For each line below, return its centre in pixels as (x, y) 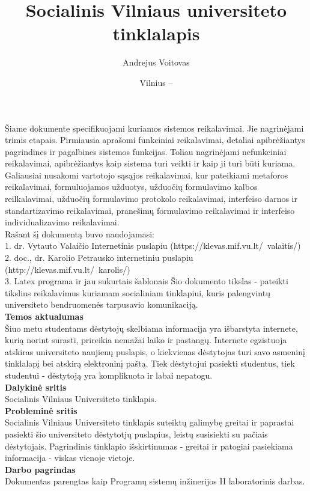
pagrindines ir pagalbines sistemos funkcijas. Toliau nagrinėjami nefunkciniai (146, 151)
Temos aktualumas (44, 316)
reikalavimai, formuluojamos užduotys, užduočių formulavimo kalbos (131, 187)
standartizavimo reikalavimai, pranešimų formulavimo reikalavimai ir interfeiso (150, 210)
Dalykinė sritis (36, 387)
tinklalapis (156, 33)
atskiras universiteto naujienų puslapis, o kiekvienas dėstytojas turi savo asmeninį (155, 351)
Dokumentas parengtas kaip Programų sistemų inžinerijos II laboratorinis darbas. (155, 481)
